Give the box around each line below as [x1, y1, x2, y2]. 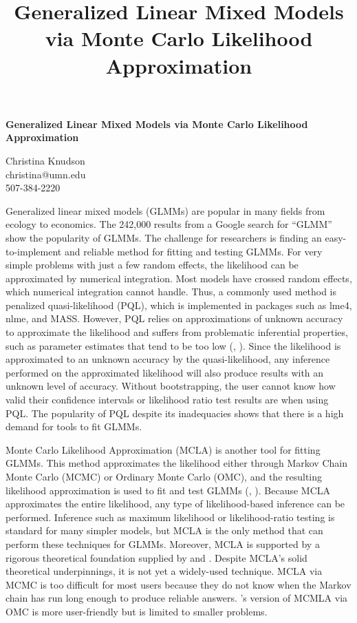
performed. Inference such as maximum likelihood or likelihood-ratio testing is [6, 509, 335, 524]
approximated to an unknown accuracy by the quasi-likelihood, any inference [6, 352, 330, 366]
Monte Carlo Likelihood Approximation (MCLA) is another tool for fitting [6, 442, 321, 456]
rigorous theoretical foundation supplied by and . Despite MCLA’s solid [6, 550, 307, 564]
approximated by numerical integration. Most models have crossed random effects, [6, 271, 352, 285]
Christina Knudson [6, 153, 85, 167]
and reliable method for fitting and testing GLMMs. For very [64, 244, 323, 258]
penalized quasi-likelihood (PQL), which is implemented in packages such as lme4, [6, 297, 352, 312]
